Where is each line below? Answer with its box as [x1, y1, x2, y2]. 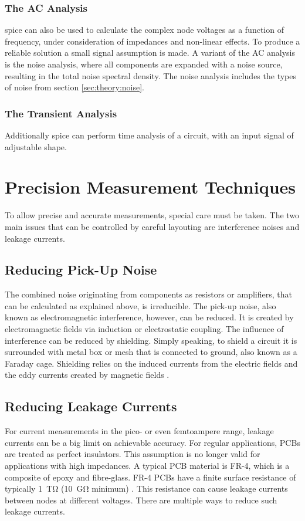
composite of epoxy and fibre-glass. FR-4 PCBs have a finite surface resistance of [5, 471, 296, 483]
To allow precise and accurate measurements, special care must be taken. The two [5, 209, 300, 221]
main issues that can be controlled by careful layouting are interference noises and [5, 220, 300, 232]
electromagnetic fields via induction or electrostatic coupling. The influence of [5, 323, 284, 335]
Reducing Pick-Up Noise [5, 260, 157, 279]
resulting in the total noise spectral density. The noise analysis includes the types [5, 69, 296, 82]
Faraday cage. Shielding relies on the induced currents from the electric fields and [5, 357, 298, 369]
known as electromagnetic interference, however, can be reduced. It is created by [5, 311, 294, 323]
